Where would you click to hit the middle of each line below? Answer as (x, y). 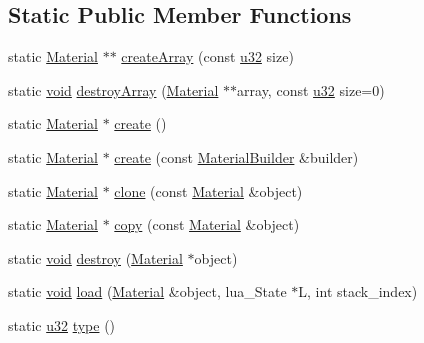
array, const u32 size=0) (311, 89)
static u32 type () (62, 324)
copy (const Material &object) (207, 224)
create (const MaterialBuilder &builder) (236, 156)
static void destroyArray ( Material (113, 89)
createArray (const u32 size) (207, 56)
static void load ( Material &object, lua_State (147, 291)
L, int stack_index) (358, 291)
